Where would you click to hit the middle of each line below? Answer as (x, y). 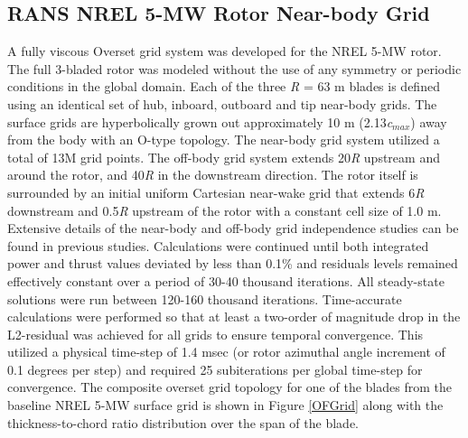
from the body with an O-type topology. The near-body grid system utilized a (224, 140)
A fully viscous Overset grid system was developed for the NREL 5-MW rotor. (225, 51)
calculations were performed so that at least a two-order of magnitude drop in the (234, 317)
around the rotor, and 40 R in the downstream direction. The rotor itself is (213, 175)
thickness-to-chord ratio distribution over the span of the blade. (183, 422)
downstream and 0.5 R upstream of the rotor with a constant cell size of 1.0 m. (225, 210)
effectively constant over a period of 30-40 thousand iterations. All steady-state (226, 280)
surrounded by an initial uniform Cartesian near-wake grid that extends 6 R (216, 192)
